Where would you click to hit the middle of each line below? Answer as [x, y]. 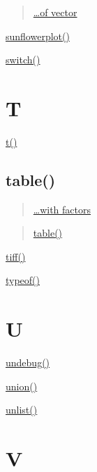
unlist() [22, 410]
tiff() [16, 256]
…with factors [62, 209]
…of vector [55, 12]
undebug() [28, 362]
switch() [23, 60]
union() [22, 386]
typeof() [23, 280]
